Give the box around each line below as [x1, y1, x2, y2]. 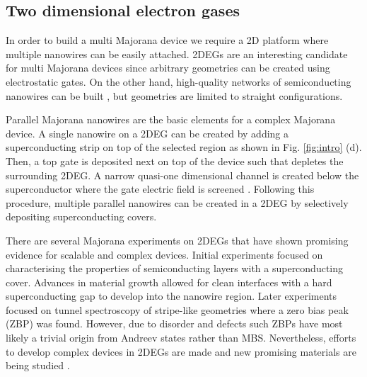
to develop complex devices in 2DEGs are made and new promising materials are [6, 344, 356, 359]
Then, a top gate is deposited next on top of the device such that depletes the [6, 153, 344, 168]
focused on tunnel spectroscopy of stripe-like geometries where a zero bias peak [6, 302, 349, 317]
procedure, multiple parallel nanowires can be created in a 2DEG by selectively [6, 195, 349, 210]
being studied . [6, 358, 70, 373]
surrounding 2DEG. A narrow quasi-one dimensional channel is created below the [6, 167, 359, 182]
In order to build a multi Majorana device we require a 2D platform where [6, 33, 329, 47]
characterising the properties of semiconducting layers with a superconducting [6, 261, 344, 276]
